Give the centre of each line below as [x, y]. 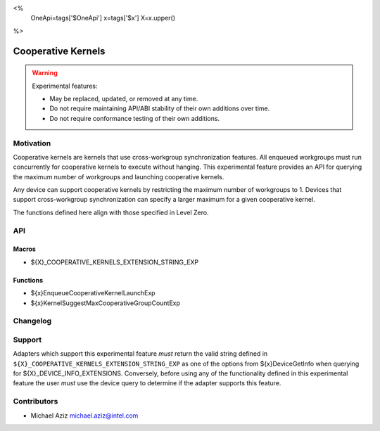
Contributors [36, 401]
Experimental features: [65, 86]
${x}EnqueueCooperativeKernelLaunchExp [93, 293]
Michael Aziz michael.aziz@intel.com [84, 416]
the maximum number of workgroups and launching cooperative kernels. [119, 176]
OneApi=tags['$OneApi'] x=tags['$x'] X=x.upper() [103, 18]
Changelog [32, 321]
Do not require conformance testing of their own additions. [135, 118]
